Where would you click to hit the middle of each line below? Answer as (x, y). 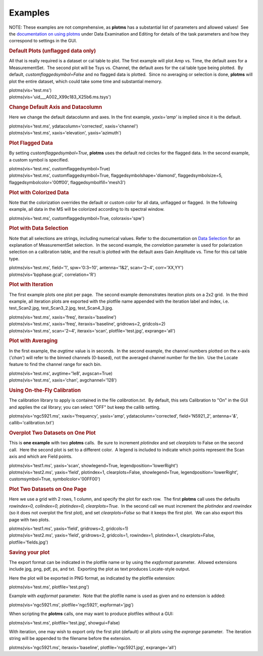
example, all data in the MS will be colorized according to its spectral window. (87, 209)
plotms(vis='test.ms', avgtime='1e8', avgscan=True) (61, 373)
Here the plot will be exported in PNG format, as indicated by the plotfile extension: (92, 578)
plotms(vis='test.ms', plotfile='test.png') (49, 587)
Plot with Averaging (33, 341)
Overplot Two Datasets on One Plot (52, 433)
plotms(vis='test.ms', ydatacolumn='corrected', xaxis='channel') (74, 126)
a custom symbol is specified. (39, 160)
